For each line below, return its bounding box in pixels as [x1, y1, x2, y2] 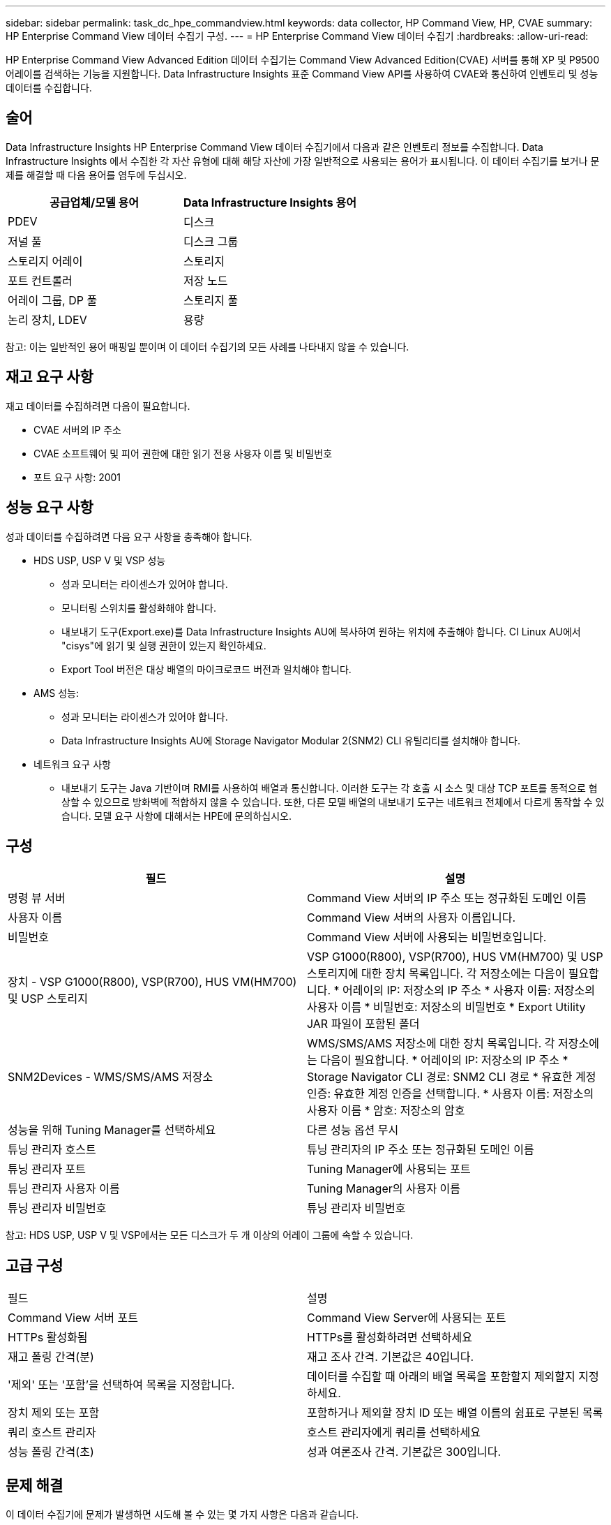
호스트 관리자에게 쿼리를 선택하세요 [307, 1425, 481, 1440]
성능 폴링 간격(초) [8, 1445, 94, 1459]
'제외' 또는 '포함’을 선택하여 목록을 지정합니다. [8, 1378, 235, 1392]
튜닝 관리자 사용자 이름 [8, 1181, 120, 1196]
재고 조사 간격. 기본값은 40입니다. [307, 1350, 474, 1364]
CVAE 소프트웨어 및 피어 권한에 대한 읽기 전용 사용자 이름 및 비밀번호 [33, 447, 333, 459]
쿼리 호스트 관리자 [8, 1425, 96, 1440]
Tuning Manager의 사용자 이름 [307, 1181, 461, 1196]
